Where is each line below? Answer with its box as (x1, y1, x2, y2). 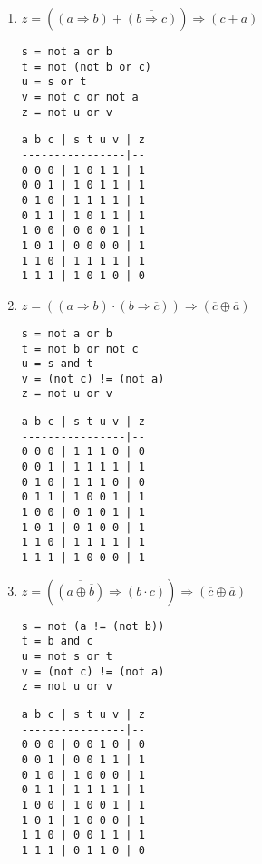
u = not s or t (21, 650, 113, 663)
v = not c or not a (21, 90, 139, 103)
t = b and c (21, 635, 93, 648)
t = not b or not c (21, 342, 139, 355)
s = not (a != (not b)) (21, 619, 165, 633)
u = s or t (21, 75, 87, 89)
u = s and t (21, 357, 93, 371)
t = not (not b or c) (21, 60, 151, 73)
